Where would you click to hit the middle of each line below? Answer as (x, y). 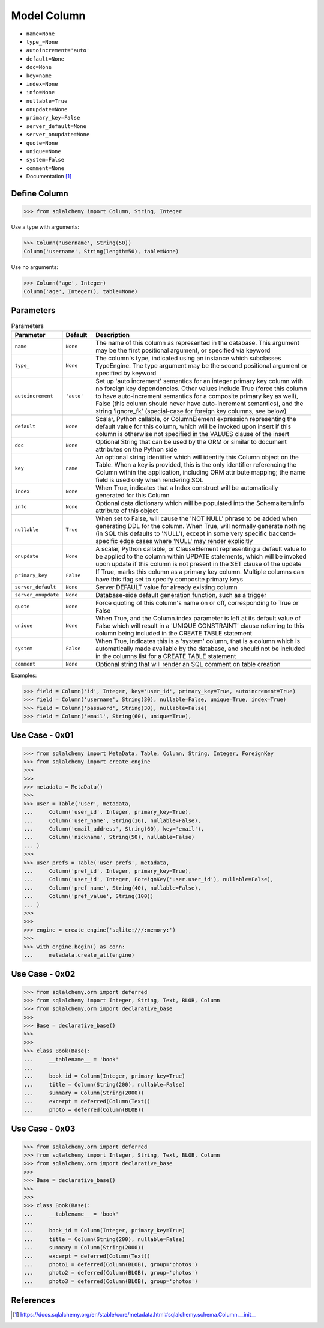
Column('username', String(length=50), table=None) (101, 251)
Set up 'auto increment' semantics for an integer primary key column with (199, 381)
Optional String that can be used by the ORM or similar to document (191, 441)
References (33, 1300)
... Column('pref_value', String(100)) (89, 896)
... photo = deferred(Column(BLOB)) (84, 1109)
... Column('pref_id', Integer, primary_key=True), (108, 871)
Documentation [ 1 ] (49, 177)
